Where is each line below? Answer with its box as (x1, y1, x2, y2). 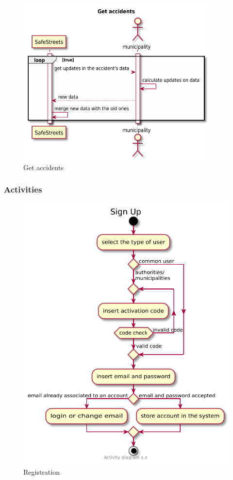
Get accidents (23, 162, 64, 173)
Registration (23, 466, 60, 477)
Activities (4, 183, 42, 195)
